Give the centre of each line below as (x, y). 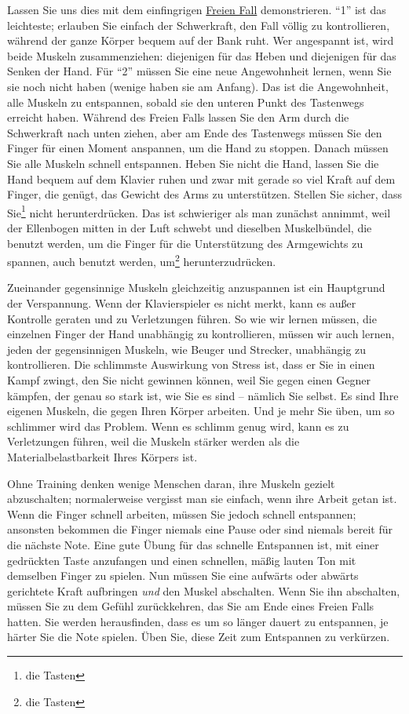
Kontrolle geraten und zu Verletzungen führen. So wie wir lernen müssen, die (192, 318)
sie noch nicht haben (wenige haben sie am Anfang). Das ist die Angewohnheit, (198, 86)
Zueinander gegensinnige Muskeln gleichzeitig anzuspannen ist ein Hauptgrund (196, 288)
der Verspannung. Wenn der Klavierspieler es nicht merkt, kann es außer (182, 303)
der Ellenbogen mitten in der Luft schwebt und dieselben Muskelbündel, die (190, 227)
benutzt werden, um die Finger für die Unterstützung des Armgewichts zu (185, 243)
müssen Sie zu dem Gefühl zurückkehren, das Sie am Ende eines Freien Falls (191, 606)
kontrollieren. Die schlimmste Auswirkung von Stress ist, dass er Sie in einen (191, 364)
